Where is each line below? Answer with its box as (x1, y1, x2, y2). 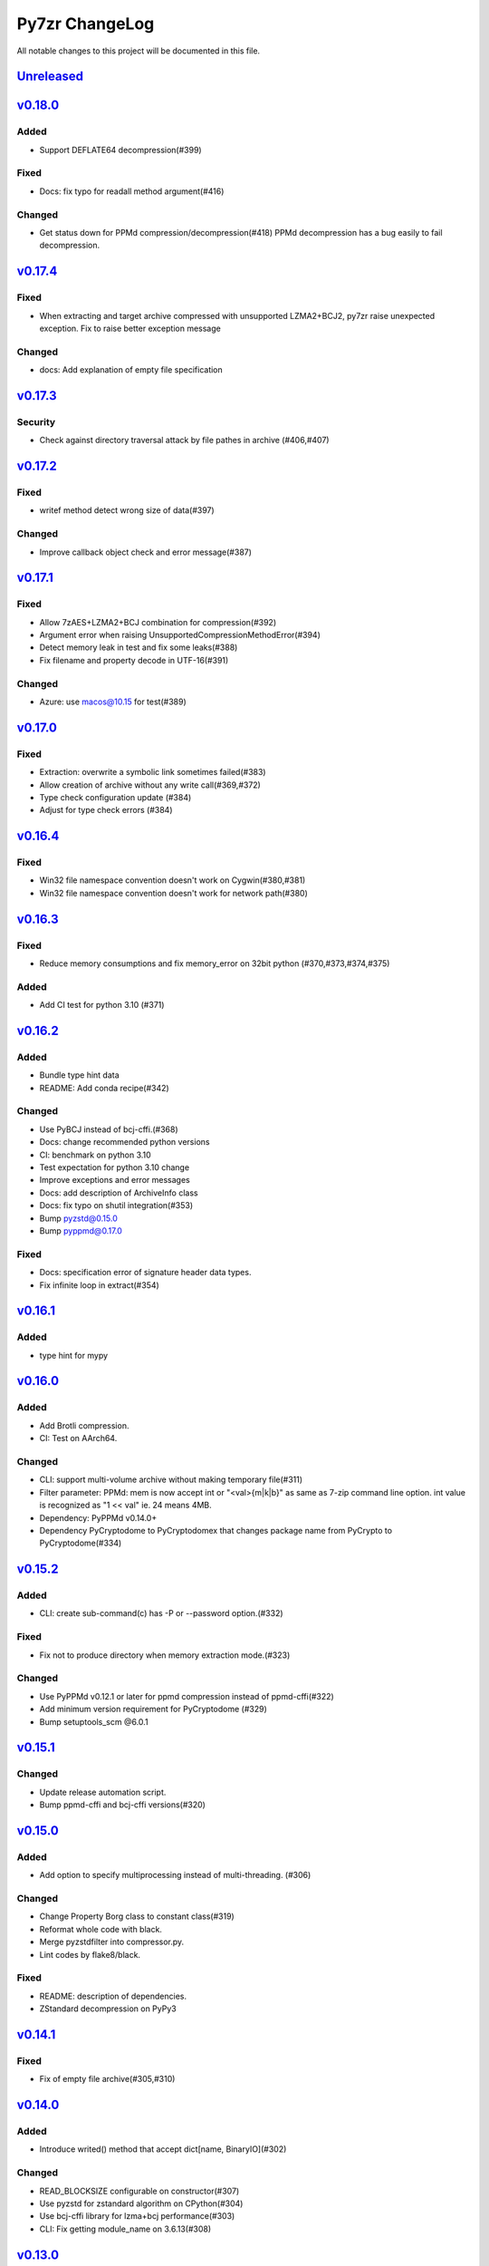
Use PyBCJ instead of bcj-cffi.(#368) (39, 1124, 178, 1135)
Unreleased (16, 69, 84, 84)
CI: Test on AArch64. (39, 1433, 118, 1444)
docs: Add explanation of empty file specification (39, 364, 224, 375)
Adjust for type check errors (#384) (39, 805, 173, 816)
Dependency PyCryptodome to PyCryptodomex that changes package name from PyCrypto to (39, 1525, 393, 1535)
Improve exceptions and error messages (39, 1175, 190, 1186)
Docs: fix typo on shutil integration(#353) (39, 1200, 194, 1211)
